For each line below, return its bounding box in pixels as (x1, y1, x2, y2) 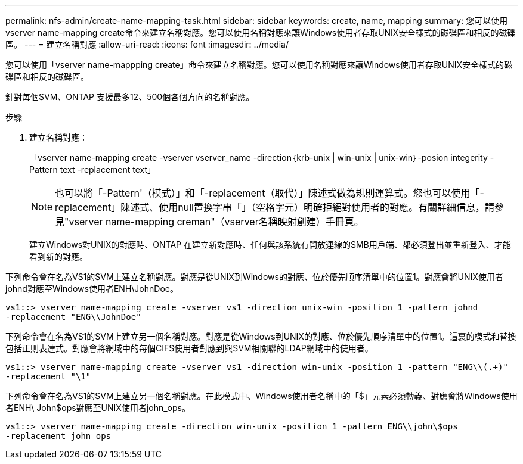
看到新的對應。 (29, 251, 88, 261)
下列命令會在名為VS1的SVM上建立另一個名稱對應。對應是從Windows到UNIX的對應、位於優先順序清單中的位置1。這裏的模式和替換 (5, 331, 516, 341)
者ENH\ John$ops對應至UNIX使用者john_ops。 (5, 403, 190, 413)
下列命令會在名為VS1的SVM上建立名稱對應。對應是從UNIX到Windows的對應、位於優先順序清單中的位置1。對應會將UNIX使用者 (5, 272, 503, 282)
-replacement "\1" (5, 372, 91, 381)
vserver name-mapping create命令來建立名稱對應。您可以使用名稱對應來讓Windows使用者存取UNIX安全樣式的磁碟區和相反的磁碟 (5, 27, 516, 38)
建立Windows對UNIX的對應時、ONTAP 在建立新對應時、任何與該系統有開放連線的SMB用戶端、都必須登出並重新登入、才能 (29, 239, 511, 250)
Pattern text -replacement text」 (29, 164, 156, 175)
